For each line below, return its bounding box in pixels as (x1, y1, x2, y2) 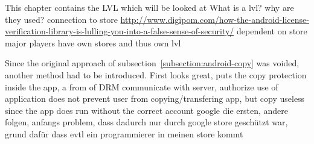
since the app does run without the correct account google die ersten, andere (5, 104, 289, 116)
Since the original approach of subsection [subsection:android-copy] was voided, (5, 57, 300, 69)
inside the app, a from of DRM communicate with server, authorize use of (5, 80, 278, 93)
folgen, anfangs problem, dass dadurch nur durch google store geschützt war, (5, 116, 288, 128)
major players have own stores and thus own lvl (5, 36, 181, 49)
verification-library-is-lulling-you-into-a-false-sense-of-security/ (5, 25, 234, 37)
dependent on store (237, 25, 307, 37)
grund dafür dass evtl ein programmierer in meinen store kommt (5, 127, 243, 140)
